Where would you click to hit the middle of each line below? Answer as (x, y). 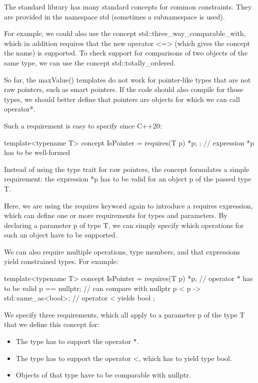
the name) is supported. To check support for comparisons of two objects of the (126, 53)
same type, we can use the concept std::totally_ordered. (90, 62)
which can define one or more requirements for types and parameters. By (116, 215)
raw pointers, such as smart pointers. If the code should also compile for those (124, 89)
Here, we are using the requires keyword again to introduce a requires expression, (128, 205)
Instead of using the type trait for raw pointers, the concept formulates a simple (127, 169)
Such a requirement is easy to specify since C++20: (83, 125)
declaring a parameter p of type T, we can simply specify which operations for (124, 225)
